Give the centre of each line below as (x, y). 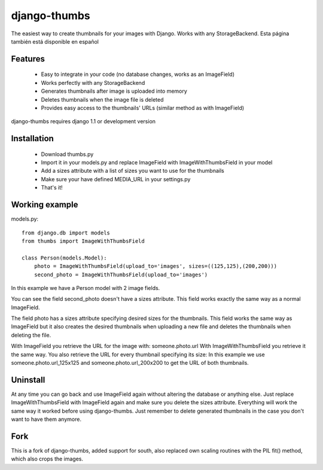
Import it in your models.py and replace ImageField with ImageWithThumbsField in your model (157, 163)
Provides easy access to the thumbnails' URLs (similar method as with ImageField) (143, 108)
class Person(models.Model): (64, 258)
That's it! (52, 188)
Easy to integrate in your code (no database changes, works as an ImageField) (138, 74)
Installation (32, 138)
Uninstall (28, 380)
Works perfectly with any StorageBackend (93, 83)
